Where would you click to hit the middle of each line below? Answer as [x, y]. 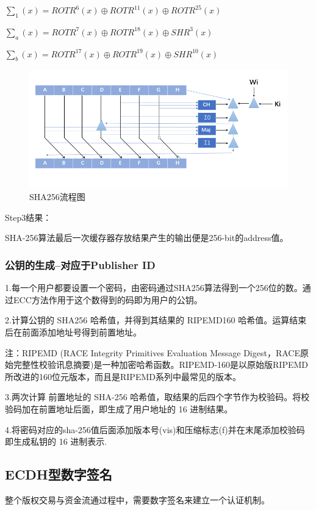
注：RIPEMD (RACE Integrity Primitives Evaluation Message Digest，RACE [153, 352]
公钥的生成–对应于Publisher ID [80, 264]
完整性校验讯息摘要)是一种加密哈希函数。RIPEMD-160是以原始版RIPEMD [161, 365]
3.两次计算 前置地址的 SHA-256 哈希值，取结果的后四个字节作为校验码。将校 [157, 397]
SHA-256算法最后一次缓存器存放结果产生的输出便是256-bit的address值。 [147, 238]
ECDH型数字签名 [59, 474]
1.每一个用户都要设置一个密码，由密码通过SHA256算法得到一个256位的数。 [154, 288]
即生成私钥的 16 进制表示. [56, 441]
